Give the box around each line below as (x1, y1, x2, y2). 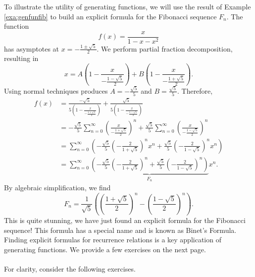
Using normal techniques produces (4, 85, 108, 96)
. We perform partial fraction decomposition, (97, 43, 233, 54)
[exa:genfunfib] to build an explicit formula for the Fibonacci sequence (4, 11, 217, 21)
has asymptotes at (4, 43, 59, 54)
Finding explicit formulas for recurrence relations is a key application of (4, 234, 221, 245)
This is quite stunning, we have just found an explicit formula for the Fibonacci (4, 215, 246, 225)
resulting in (4, 53, 39, 63)
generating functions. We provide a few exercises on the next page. (4, 244, 206, 254)
